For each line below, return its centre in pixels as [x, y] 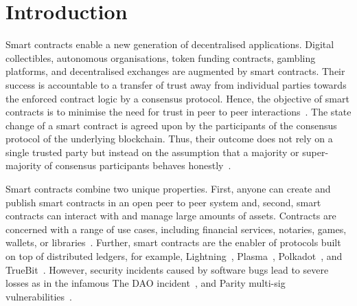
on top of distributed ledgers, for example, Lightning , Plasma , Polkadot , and [174, 256]
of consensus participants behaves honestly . [138, 165]
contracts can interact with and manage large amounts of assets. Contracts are [171, 216]
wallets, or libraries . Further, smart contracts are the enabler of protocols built [173, 242]
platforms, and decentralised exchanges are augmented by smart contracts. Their [175, 71]
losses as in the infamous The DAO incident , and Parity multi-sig [146, 283]
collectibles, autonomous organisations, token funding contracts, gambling [161, 57]
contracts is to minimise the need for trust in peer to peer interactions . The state [178, 112]
